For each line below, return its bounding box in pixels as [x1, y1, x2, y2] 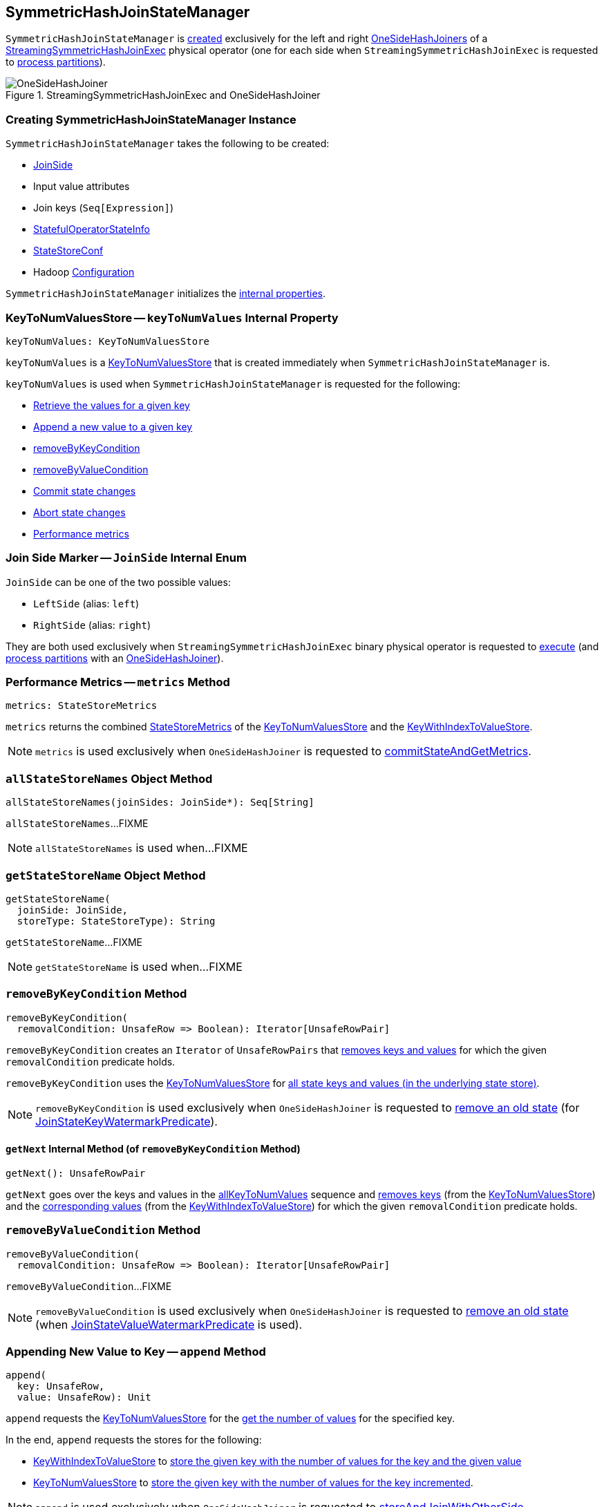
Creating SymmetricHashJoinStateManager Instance [6, 112, 296, 126]
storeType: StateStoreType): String [17, 915, 216, 927]
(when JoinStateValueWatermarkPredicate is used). [35, 1317, 303, 1331]
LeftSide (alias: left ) [33, 597, 140, 609]
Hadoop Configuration [33, 266, 135, 278]
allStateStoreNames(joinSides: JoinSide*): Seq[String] [6, 797, 314, 808]
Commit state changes [33, 484, 136, 497]
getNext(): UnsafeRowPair [6, 1167, 146, 1179]
